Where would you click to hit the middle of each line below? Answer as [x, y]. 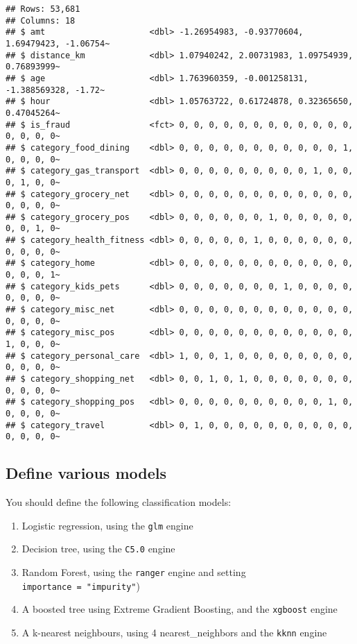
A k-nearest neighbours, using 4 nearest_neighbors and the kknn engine [174, 633]
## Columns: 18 [41, 20]
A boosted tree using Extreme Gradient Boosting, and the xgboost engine [180, 609]
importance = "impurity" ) [81, 585]
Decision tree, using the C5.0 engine [98, 549]
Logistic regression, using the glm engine [107, 525]
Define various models [86, 473]
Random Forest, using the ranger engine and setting [134, 572]
